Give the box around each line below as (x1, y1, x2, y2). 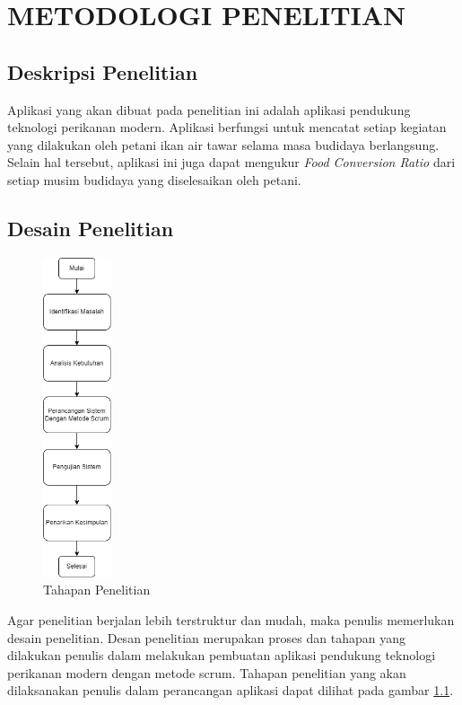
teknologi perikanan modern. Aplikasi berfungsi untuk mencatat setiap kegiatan (7, 118, 447, 137)
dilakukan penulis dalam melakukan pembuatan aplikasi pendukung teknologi (7, 646, 436, 665)
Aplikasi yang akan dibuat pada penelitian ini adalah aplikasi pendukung (7, 100, 411, 119)
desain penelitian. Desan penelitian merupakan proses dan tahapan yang (7, 628, 405, 647)
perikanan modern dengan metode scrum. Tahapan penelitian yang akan (7, 663, 406, 682)
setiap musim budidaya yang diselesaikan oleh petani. (7, 170, 301, 189)
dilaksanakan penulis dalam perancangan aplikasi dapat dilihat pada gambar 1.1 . (7, 681, 454, 700)
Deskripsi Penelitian (7, 57, 198, 85)
